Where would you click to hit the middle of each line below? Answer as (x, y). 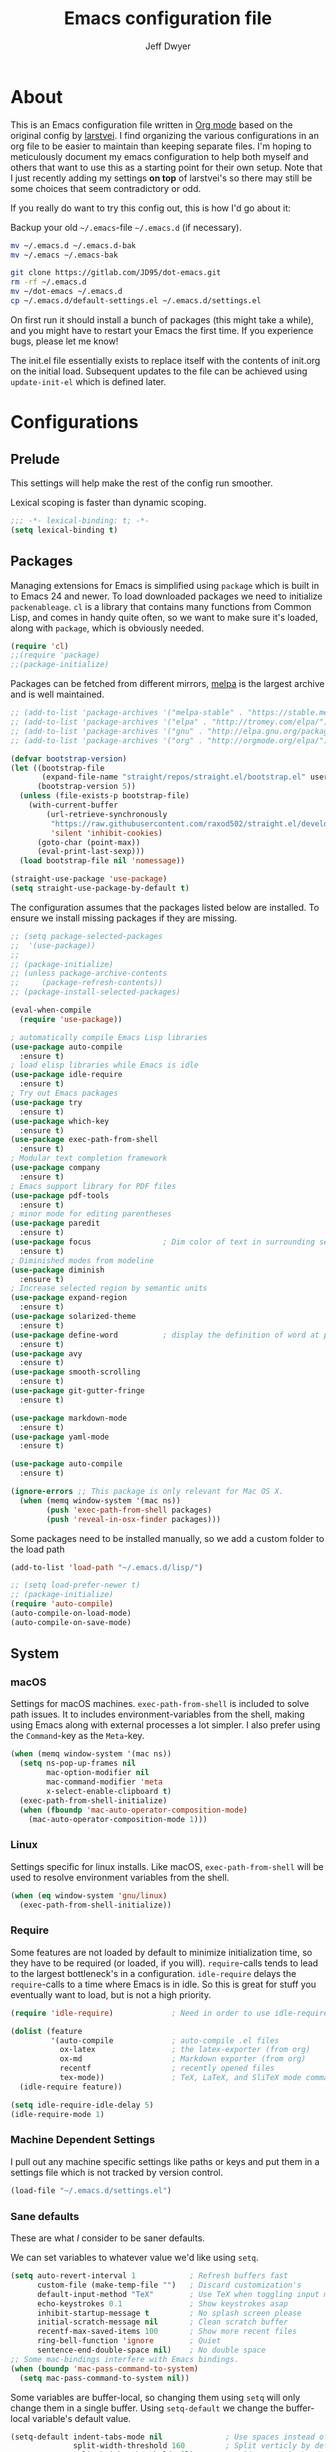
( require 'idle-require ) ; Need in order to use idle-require (169, 2013)
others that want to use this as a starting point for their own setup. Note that (166, 167)
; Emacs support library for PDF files (93, 1186)
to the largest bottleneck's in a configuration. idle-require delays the (153, 1973)
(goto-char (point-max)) (88, 842)
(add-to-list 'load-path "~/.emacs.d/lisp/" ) (106, 1567)
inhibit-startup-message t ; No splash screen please (169, 2313)
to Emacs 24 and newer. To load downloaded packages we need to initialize (166, 596)
